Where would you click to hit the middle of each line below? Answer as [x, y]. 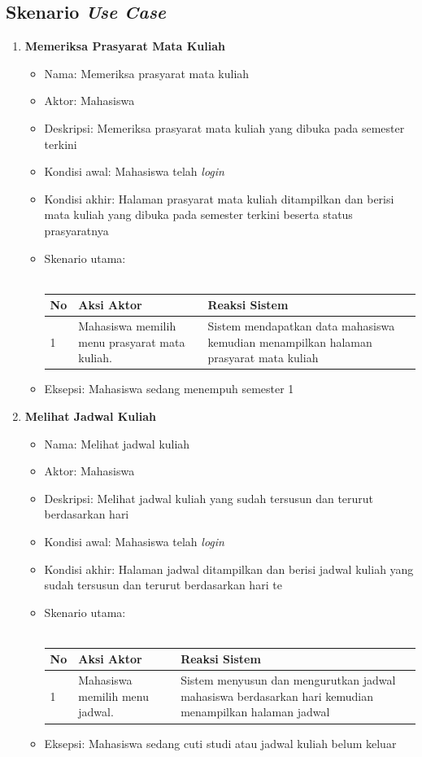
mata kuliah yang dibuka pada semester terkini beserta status [198, 214]
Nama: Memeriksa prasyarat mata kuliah [147, 73]
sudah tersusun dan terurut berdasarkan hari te [163, 585]
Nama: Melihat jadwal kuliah [117, 443]
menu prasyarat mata [132, 341]
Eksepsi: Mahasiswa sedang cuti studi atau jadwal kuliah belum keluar [220, 743]
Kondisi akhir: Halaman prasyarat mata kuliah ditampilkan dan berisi [219, 198]
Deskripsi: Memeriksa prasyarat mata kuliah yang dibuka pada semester [224, 127]
